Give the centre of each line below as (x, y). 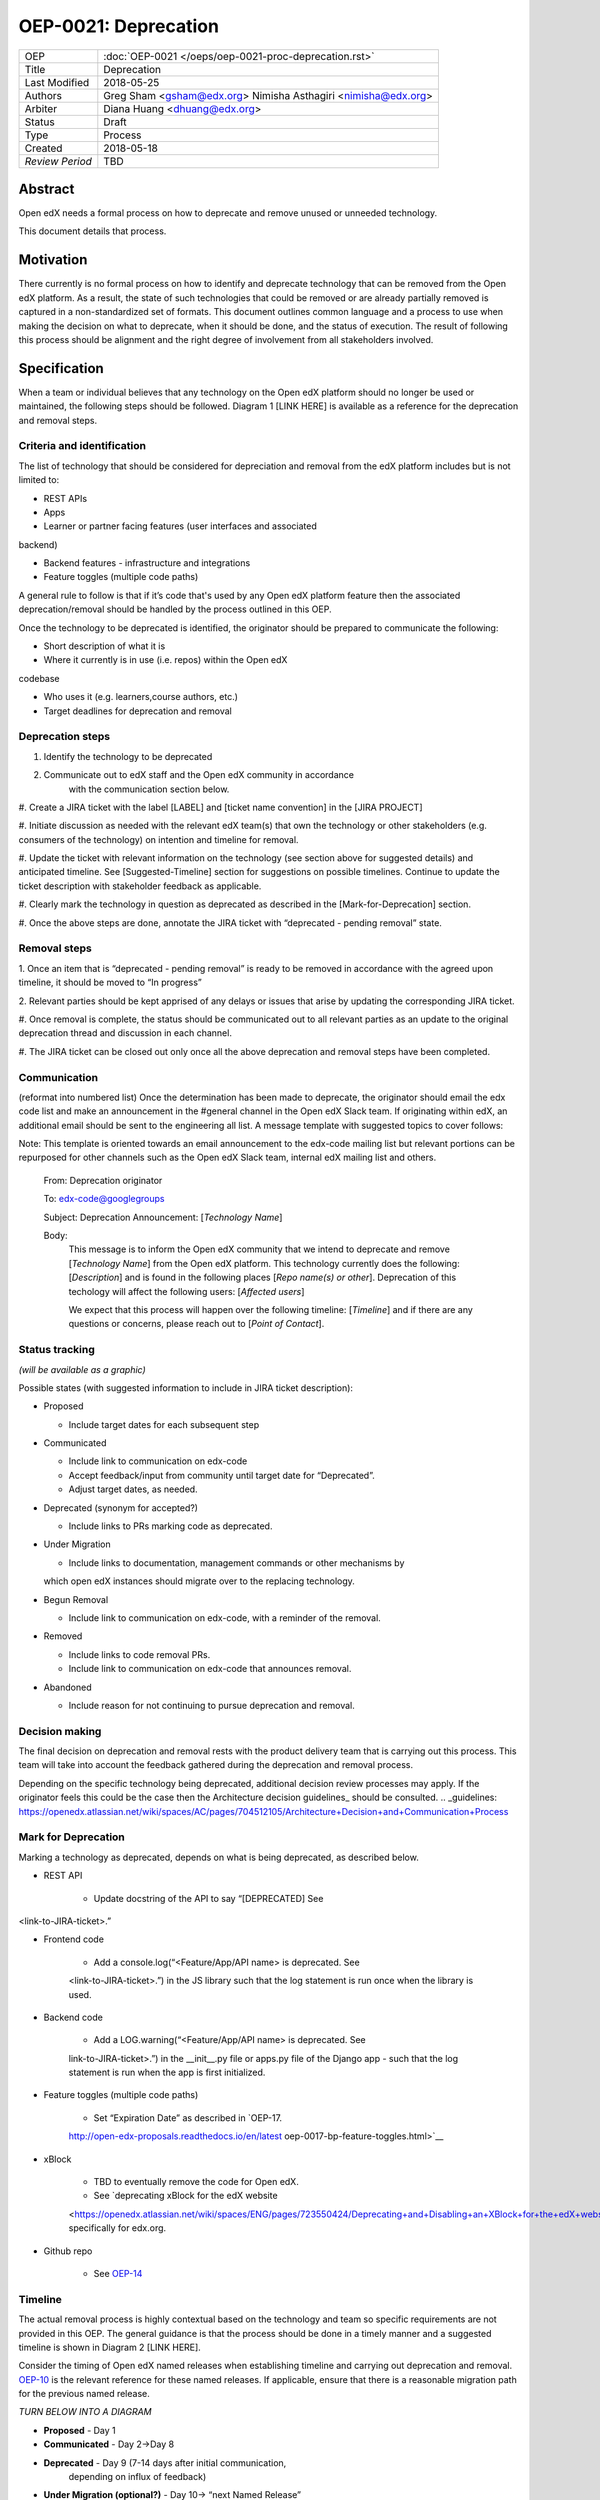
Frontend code (74, 1939)
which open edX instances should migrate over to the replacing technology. (199, 1581)
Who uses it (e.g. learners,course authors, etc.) (141, 697)
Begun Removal (76, 1599)
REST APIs (65, 498)
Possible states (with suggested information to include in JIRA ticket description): (186, 1387)
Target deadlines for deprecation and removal (137, 711)
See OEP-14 (118, 2273)
